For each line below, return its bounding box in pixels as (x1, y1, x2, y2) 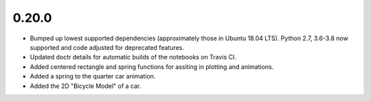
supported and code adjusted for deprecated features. (30, 43, 185, 51)
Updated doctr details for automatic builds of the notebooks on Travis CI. (30, 53, 237, 61)
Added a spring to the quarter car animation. (30, 72, 156, 81)
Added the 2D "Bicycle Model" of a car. (30, 82, 142, 90)
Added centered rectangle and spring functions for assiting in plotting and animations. (30, 62, 274, 71)
